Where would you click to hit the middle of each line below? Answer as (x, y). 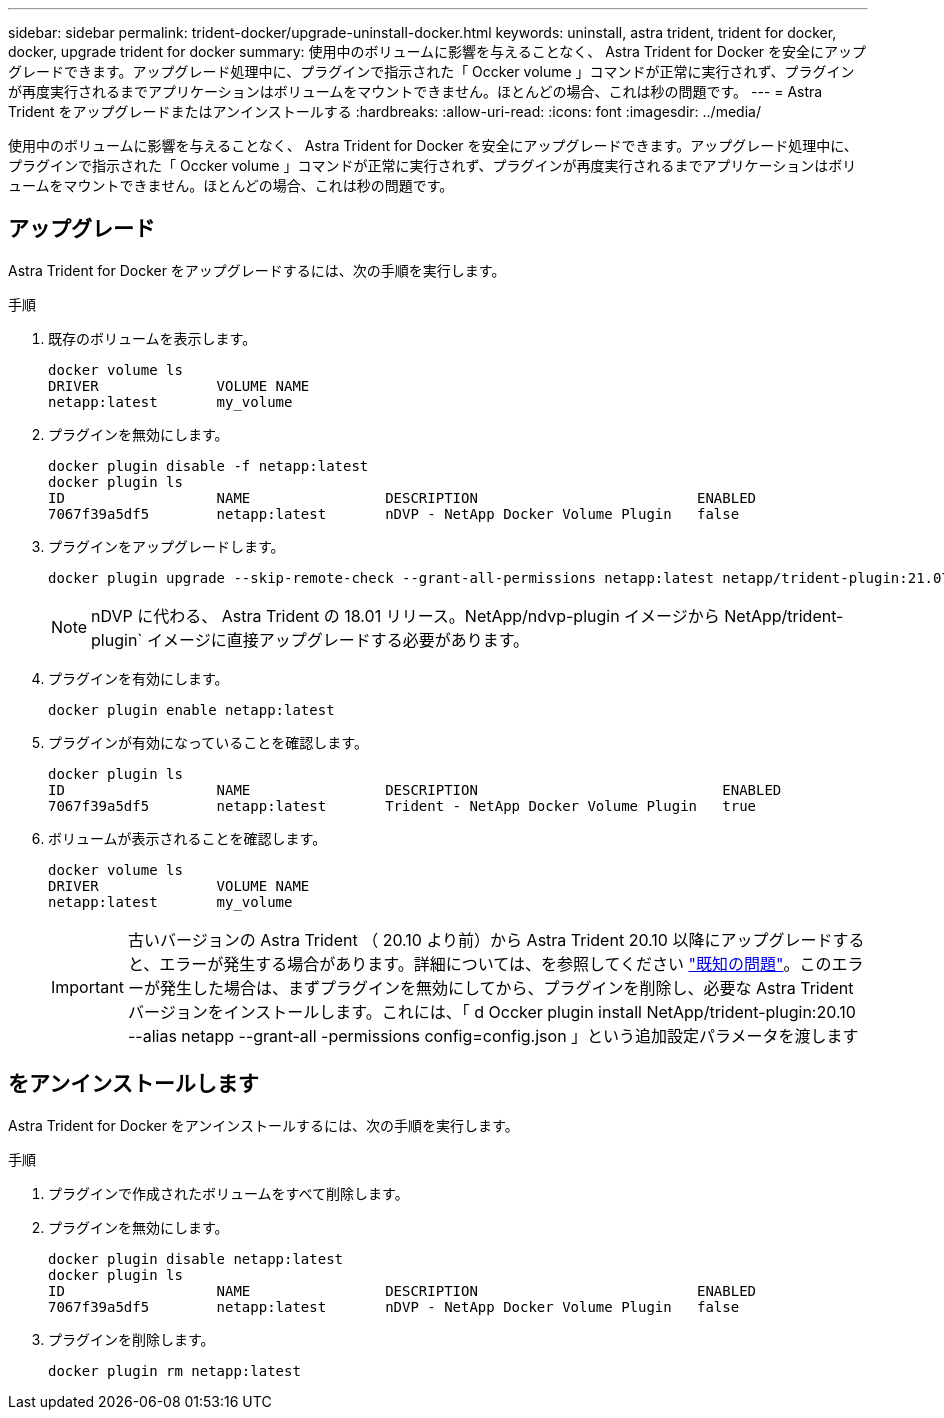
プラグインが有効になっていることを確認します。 (208, 742)
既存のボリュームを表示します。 (152, 338)
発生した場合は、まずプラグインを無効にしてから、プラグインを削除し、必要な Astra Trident (506, 987)
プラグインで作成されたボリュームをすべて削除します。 (228, 1193)
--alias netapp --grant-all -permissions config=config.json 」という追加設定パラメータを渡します (493, 1035)
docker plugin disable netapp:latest (196, 1258)
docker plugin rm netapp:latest (174, 1370)
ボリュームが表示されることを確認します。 (187, 838)
